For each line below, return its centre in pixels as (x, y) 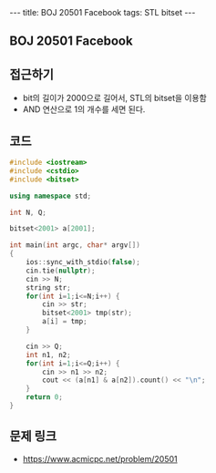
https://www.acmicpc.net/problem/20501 (100, 458)
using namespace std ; (51, 196)
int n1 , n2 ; (48, 355)
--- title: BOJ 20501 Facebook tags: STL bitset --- (103, 12)
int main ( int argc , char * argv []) (75, 245)
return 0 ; (45, 397)
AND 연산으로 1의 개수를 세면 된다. (84, 109)
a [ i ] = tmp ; (65, 322)
